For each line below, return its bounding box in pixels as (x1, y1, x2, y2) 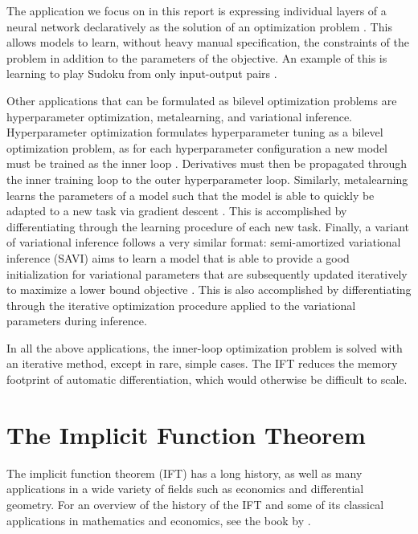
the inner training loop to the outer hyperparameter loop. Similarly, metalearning (6, 170, 408, 187)
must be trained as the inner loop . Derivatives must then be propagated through (6, 155, 408, 172)
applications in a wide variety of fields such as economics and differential (6, 480, 364, 497)
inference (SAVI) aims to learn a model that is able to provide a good (6, 249, 350, 266)
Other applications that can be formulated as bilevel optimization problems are (6, 92, 397, 108)
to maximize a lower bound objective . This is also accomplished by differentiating (6, 281, 412, 298)
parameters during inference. (6, 312, 147, 329)
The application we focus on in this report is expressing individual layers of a (6, 2, 387, 18)
